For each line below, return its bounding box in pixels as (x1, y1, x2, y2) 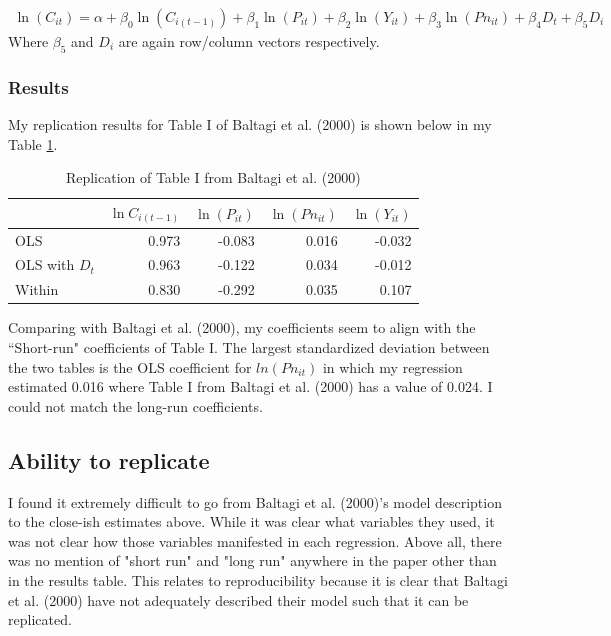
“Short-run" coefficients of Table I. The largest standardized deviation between (8, 336, 490, 357)
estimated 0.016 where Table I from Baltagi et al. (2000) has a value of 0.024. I (8, 376, 493, 397)
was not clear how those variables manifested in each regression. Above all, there (8, 530, 502, 551)
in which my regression (322, 356, 463, 377)
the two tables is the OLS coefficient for (8, 356, 252, 377)
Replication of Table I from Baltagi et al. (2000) (65, 167, 361, 188)
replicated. (8, 609, 72, 630)
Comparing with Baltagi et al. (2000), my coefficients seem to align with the (8, 317, 476, 338)
